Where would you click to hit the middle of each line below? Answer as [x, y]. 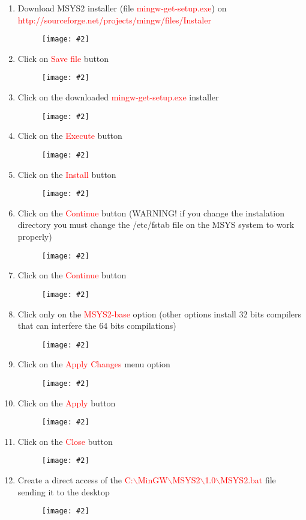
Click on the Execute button [70, 136]
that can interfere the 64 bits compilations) [97, 326]
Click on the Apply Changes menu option [94, 364]
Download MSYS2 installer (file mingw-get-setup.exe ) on [122, 8]
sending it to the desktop [64, 491]
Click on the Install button [67, 174]
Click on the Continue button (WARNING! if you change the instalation [151, 213]
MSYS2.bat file [248, 480]
